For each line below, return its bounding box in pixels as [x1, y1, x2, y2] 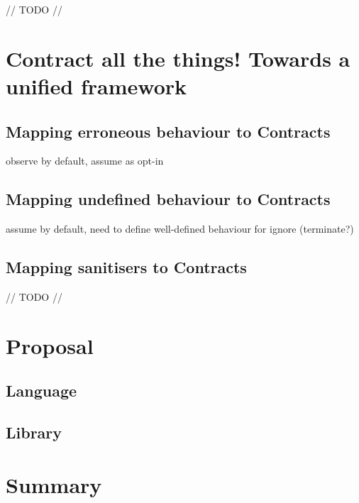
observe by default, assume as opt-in [6, 153, 164, 168]
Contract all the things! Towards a [6, 43, 350, 72]
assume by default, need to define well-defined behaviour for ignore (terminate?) [6, 221, 354, 236]
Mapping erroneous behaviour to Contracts [6, 120, 331, 142]
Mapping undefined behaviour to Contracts [6, 188, 331, 210]
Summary [6, 470, 102, 499]
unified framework [6, 71, 187, 100]
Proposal [6, 331, 94, 360]
